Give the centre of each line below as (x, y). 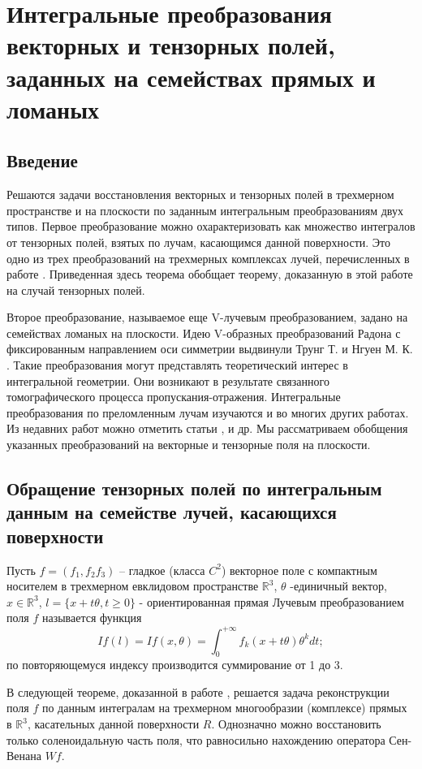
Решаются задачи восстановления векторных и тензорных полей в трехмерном (200, 194)
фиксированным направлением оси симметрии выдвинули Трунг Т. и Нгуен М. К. (210, 349)
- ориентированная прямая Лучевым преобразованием (271, 601)
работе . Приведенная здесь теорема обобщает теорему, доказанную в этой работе (210, 274)
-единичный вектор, (338, 586)
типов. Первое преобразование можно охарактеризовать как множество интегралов (211, 226)
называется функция (92, 618)
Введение (42, 160)
